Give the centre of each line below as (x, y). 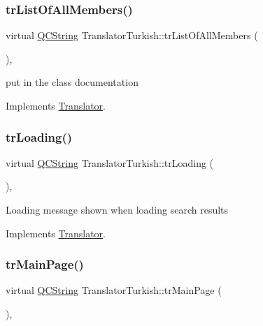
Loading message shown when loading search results (117, 209)
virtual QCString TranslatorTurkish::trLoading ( (110, 162)
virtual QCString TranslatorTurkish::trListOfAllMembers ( (132, 35)
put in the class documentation (72, 82)
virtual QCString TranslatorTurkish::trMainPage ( (114, 290)
